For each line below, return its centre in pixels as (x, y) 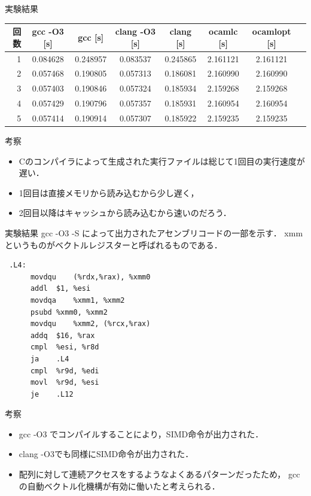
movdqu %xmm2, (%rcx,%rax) (90, 324)
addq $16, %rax (62, 335)
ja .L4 (50, 359)
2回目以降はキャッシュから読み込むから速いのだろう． (125, 213)
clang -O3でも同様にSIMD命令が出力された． (106, 454)
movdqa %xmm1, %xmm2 (77, 300)
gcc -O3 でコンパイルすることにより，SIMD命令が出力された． (141, 433)
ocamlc (223, 31)
